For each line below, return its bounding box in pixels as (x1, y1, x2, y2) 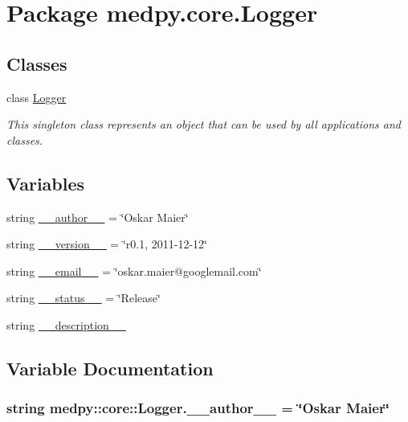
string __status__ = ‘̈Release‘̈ (6, 289, 161, 306)
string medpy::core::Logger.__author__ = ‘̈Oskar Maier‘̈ (6, 398, 390, 418)
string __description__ (6, 316, 126, 333)
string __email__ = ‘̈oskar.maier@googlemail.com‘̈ (6, 262, 262, 279)
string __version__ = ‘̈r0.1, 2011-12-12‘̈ (6, 236, 207, 252)
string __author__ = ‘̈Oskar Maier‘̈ (6, 208, 189, 225)
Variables (6, 170, 85, 195)
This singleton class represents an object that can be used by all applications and (6, 116, 401, 133)
